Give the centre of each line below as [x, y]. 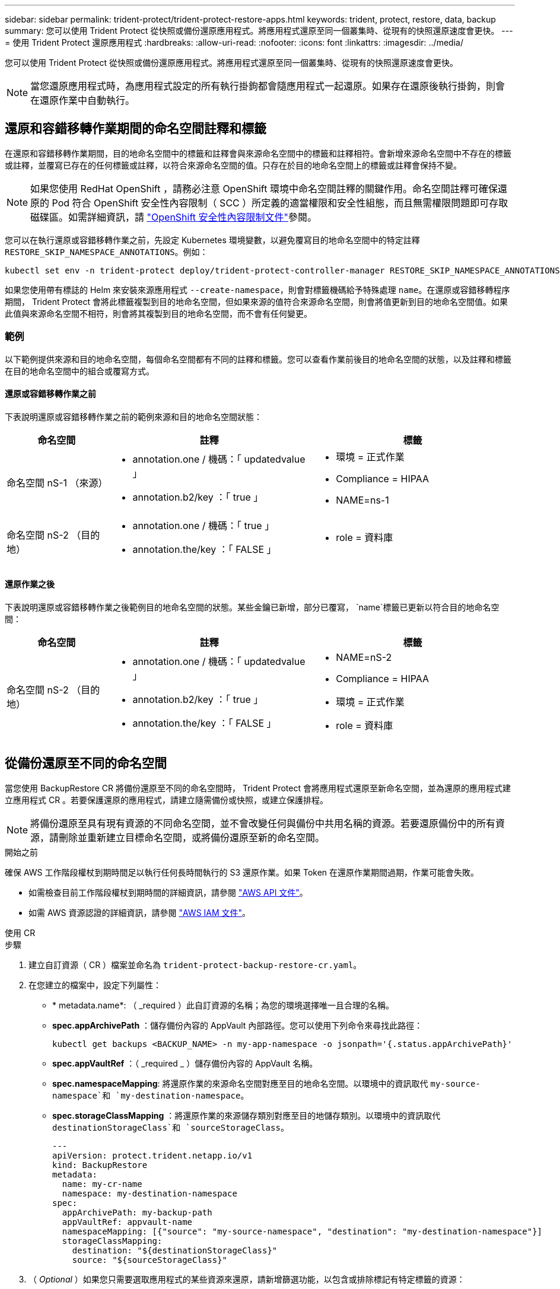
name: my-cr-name [102, 1184]
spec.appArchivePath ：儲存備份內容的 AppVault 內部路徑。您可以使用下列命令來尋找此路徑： [238, 1025]
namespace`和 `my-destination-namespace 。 [151, 1095]
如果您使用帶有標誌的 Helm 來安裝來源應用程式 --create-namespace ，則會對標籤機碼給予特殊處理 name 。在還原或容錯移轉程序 [257, 289]
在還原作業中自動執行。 [83, 100]
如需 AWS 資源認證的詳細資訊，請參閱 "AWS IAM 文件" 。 [140, 912]
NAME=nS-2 [364, 658]
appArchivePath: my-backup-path [137, 1212]
